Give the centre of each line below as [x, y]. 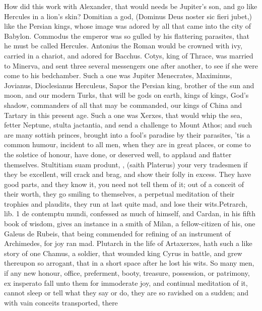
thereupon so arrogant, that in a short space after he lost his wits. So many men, [129, 263]
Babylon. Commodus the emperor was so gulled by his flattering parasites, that [127, 36]
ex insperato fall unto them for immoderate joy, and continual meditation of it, [126, 283]
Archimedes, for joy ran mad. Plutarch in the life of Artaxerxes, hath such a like [128, 243]
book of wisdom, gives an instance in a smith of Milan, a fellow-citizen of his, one [130, 224]
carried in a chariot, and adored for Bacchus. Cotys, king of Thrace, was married [129, 55]
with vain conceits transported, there [61, 302]
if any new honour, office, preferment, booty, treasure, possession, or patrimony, [127, 273]
